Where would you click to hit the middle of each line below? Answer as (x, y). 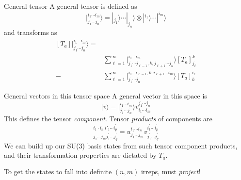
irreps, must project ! (171, 171)
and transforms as (31, 32)
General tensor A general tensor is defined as (71, 6)
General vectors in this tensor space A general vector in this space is (105, 96)
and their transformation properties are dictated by (80, 155)
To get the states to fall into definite (58, 171)
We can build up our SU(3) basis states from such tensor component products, (121, 145)
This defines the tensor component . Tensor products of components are (108, 119)
